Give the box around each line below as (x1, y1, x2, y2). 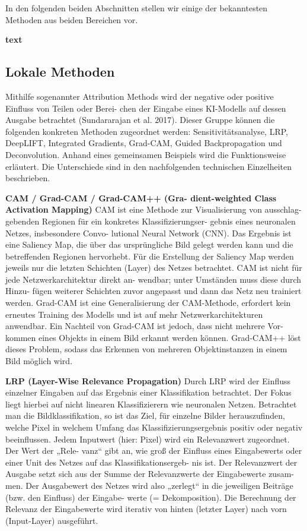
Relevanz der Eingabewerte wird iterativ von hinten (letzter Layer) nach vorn (5, 502, 287, 515)
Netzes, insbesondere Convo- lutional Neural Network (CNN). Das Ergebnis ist (5, 226, 292, 239)
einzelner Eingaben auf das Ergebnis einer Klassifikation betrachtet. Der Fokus (5, 386, 292, 399)
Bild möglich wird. (5, 355, 73, 367)
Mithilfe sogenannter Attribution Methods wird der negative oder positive (5, 90, 274, 102)
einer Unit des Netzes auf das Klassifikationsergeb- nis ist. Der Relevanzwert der (5, 456, 298, 468)
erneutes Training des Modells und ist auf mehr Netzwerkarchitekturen (5, 308, 263, 320)
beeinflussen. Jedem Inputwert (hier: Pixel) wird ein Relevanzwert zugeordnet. (5, 432, 290, 445)
